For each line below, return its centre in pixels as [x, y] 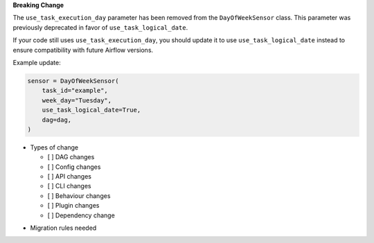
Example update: [37, 62]
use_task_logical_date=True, [91, 110]
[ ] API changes [69, 177]
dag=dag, [57, 120]
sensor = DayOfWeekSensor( [73, 81]
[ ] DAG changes [71, 157]
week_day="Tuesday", [77, 100]
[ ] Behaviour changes [79, 196]
